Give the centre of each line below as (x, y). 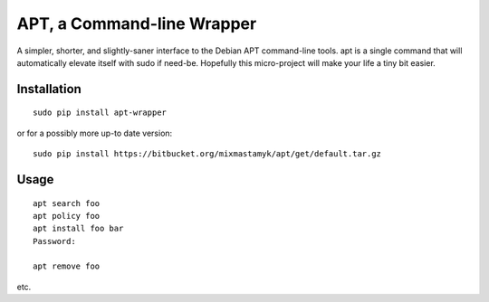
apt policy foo (67, 216)
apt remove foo (67, 266)
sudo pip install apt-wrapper (100, 113)
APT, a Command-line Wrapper (137, 24)
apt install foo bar (78, 229)
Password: (54, 241)
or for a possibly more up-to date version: (95, 133)
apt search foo (67, 203)
